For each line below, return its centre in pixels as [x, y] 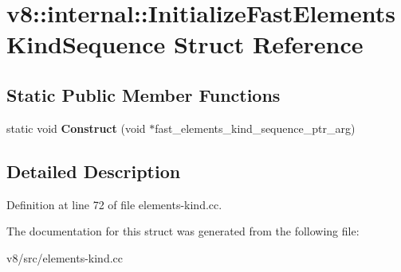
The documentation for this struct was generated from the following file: [183, 231]
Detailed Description [94, 171]
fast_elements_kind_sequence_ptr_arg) [255, 128]
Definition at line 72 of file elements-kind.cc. [114, 204]
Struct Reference [268, 44]
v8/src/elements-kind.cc [65, 257]
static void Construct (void [76, 128]
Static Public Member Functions [143, 94]
